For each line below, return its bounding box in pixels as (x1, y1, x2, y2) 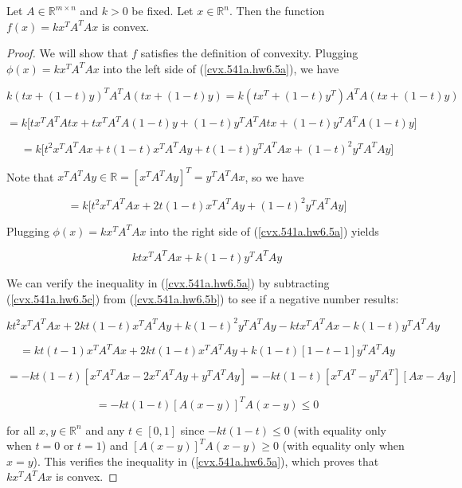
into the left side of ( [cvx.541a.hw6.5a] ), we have (103, 60, 339, 76)
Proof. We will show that (6, 45, 128, 61)
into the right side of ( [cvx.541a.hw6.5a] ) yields (150, 222, 379, 239)
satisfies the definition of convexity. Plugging (140, 45, 358, 61)
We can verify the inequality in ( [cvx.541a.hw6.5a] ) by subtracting (6, 274, 330, 291)
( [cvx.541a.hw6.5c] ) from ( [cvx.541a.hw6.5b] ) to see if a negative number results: (6, 290, 399, 306)
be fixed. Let (131, 2, 194, 18)
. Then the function (229, 2, 325, 18)
